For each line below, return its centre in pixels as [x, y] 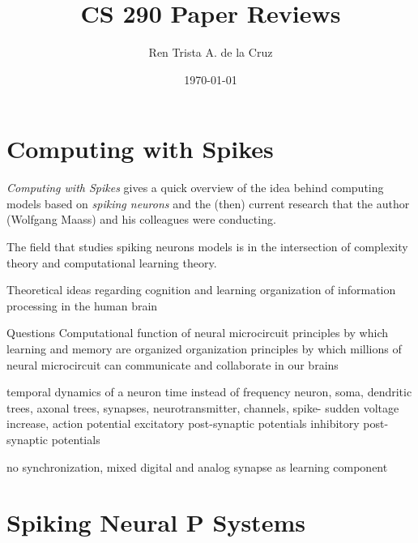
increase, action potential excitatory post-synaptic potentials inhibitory [183, 423]
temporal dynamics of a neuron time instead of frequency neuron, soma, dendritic [209, 392]
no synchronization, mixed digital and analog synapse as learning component [197, 466]
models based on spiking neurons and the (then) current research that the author [208, 203]
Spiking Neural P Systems [156, 522]
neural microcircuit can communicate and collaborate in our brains [173, 364]
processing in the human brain [82, 305]
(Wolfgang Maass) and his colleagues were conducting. [141, 219]
